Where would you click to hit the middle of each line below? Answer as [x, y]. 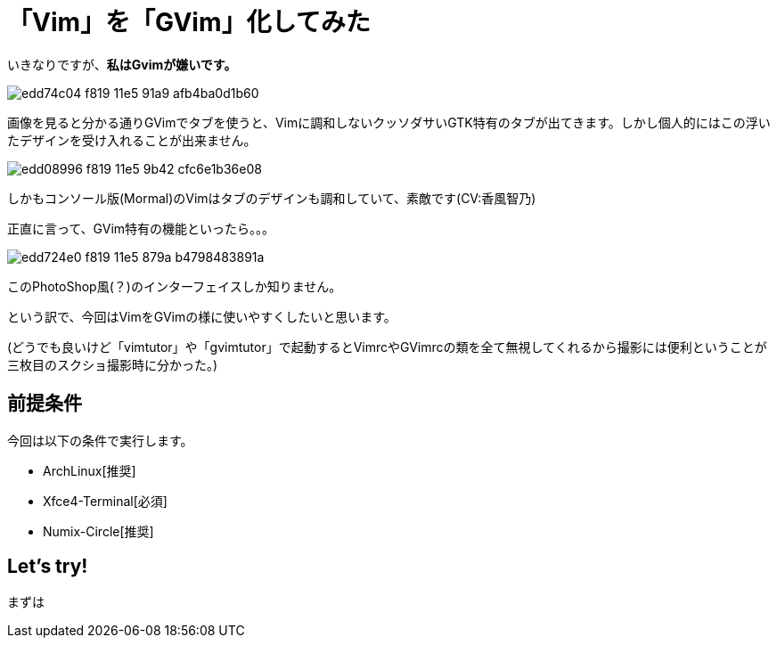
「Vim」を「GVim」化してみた [189, 22]
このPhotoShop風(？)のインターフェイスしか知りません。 [175, 286]
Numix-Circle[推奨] [98, 531]
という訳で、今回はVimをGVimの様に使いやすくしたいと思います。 [202, 316]
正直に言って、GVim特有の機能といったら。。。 [141, 228]
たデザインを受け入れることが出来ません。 [132, 140]
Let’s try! [48, 567]
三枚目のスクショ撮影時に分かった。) [113, 364]
